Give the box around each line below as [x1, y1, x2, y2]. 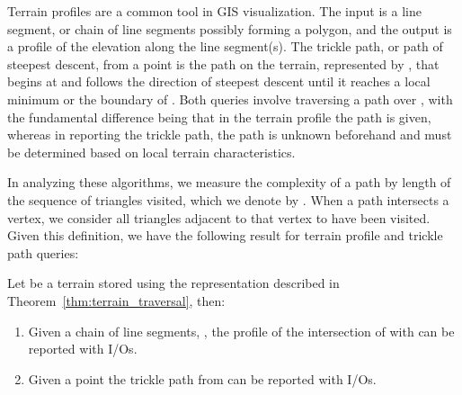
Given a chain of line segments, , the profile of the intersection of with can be [28, 321, 455, 340]
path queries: [7, 243, 79, 262]
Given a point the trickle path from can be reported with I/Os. [28, 369, 377, 388]
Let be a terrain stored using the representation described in [7, 274, 340, 292]
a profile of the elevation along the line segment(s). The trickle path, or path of [7, 37, 443, 56]
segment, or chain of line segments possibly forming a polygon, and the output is [7, 19, 452, 38]
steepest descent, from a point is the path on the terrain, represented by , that [7, 54, 440, 73]
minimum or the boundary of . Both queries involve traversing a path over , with [7, 89, 453, 108]
